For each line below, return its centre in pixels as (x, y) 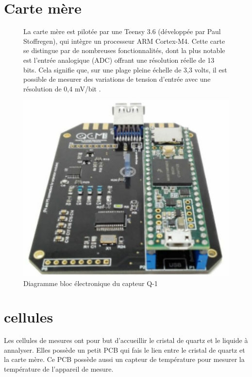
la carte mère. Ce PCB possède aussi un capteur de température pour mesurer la (124, 359)
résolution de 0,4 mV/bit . (62, 88)
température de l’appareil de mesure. (59, 368)
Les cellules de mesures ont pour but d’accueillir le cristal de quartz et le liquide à (126, 340)
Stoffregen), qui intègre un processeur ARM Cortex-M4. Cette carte (124, 41)
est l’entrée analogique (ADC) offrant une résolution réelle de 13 (119, 60)
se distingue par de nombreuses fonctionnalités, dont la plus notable (124, 50)
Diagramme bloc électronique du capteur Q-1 (91, 283)
